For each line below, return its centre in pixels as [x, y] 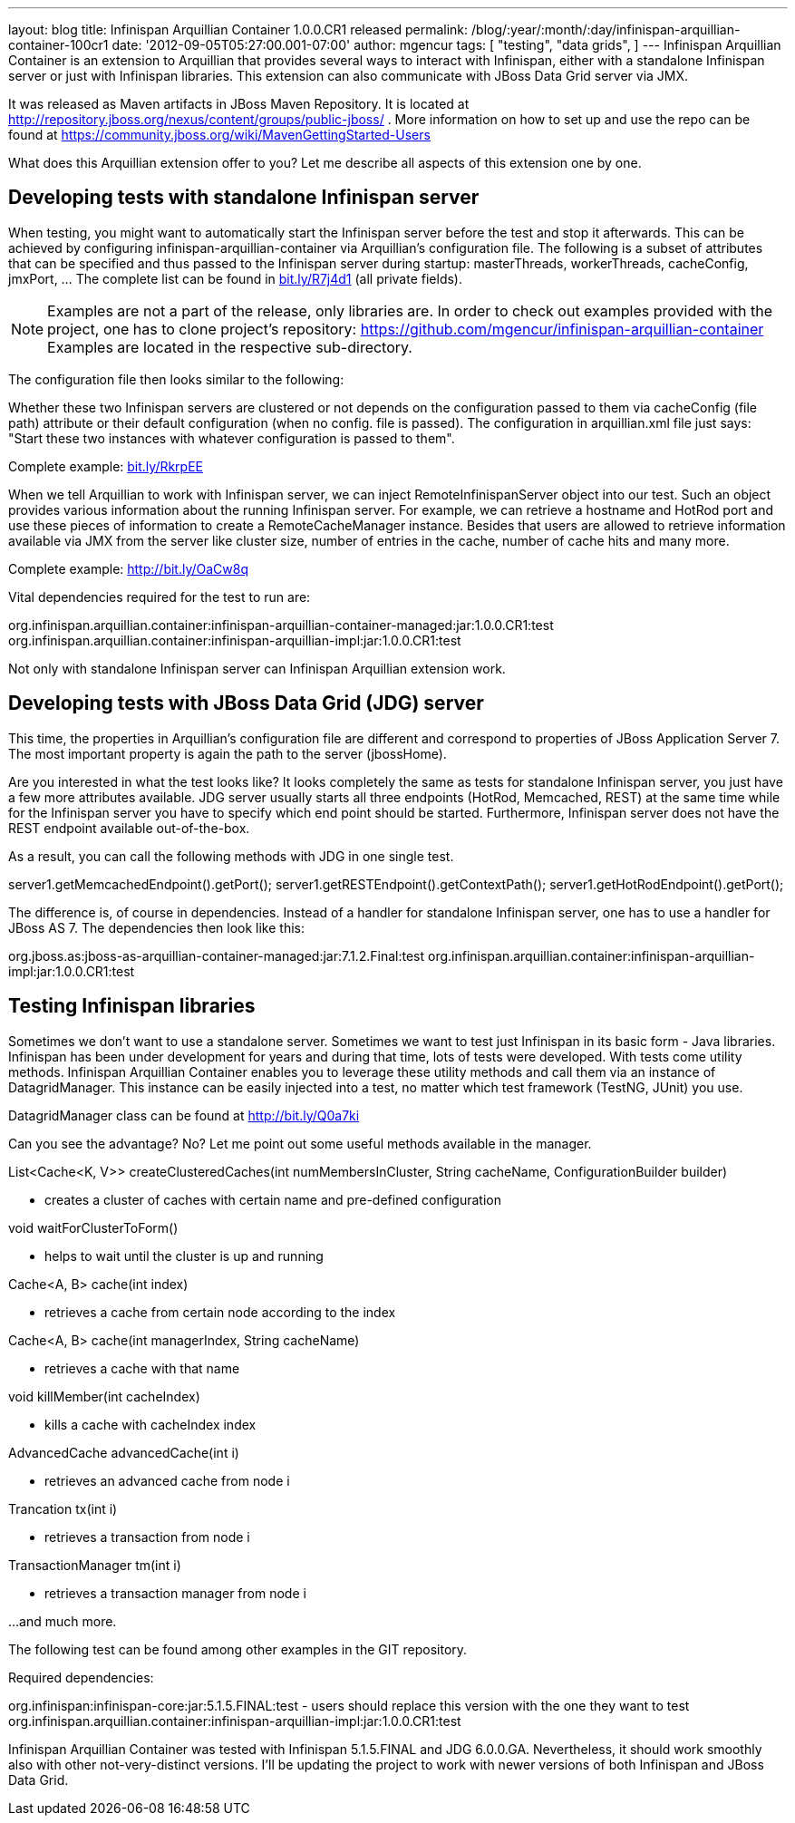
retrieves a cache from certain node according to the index [220, 1312]
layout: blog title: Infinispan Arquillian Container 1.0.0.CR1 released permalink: [238, 29]
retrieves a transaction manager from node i [175, 1593]
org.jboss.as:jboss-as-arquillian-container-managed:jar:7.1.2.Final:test [217, 955]
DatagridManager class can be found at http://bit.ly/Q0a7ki [184, 1115]
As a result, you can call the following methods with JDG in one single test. [231, 856]
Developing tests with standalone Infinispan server [244, 198]
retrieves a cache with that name [142, 1368]
